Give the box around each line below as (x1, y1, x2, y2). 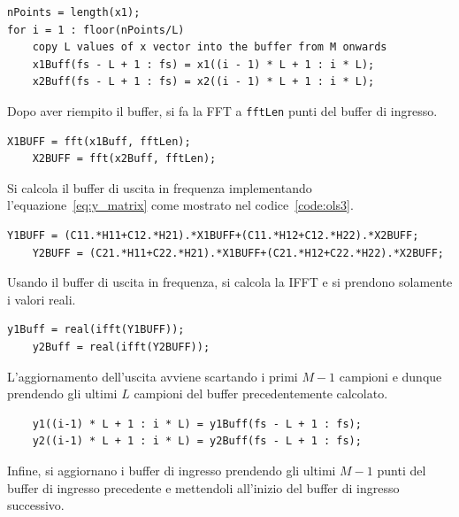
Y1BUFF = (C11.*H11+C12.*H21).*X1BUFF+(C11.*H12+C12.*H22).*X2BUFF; (7, 229, 419, 242)
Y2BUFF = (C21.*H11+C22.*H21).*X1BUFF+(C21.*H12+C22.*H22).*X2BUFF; (32, 246, 444, 259)
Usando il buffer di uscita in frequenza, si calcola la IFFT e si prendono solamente (7, 273, 453, 291)
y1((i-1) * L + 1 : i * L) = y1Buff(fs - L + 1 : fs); (32, 417, 362, 430)
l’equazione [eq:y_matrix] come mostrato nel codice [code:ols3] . (7, 196, 354, 214)
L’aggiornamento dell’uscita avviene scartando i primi (7, 367, 298, 385)
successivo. (7, 496, 65, 514)
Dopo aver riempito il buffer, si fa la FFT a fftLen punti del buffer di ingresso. (7, 101, 438, 120)
